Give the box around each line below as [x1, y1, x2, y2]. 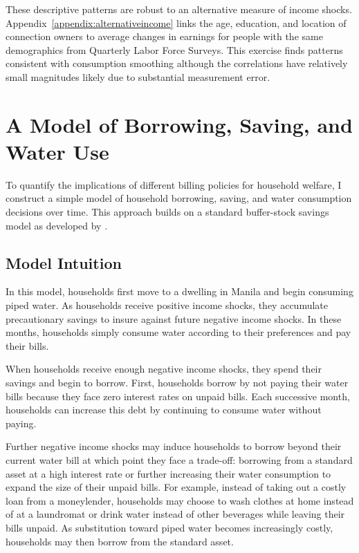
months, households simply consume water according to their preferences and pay [6, 325, 351, 339]
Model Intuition [6, 252, 122, 273]
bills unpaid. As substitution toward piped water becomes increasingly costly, [6, 520, 333, 534]
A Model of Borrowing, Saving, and [6, 110, 353, 138]
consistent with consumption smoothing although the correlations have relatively [6, 56, 348, 71]
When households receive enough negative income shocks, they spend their [6, 362, 322, 376]
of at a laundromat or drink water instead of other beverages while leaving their [6, 507, 345, 521]
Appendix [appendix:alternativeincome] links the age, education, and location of [6, 15, 347, 30]
